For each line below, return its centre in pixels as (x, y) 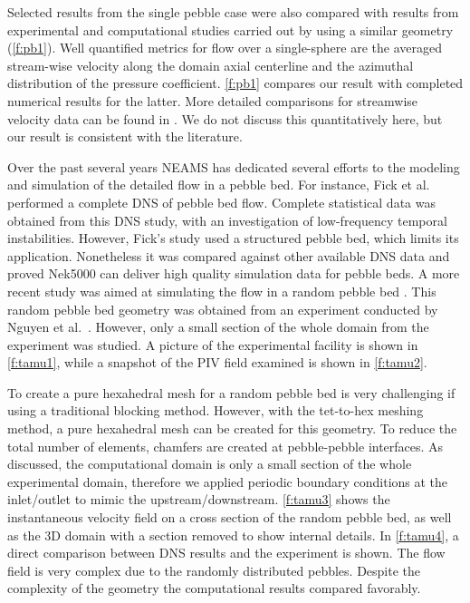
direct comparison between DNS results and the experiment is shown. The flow (226, 553)
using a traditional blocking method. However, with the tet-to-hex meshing (216, 410)
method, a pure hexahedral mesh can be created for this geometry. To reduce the (232, 428)
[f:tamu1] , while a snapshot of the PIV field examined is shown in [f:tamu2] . (217, 362)
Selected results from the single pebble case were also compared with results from (233, 12)
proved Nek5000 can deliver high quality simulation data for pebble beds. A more (234, 273)
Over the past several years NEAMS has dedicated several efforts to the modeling (234, 166)
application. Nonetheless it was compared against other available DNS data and (229, 255)
